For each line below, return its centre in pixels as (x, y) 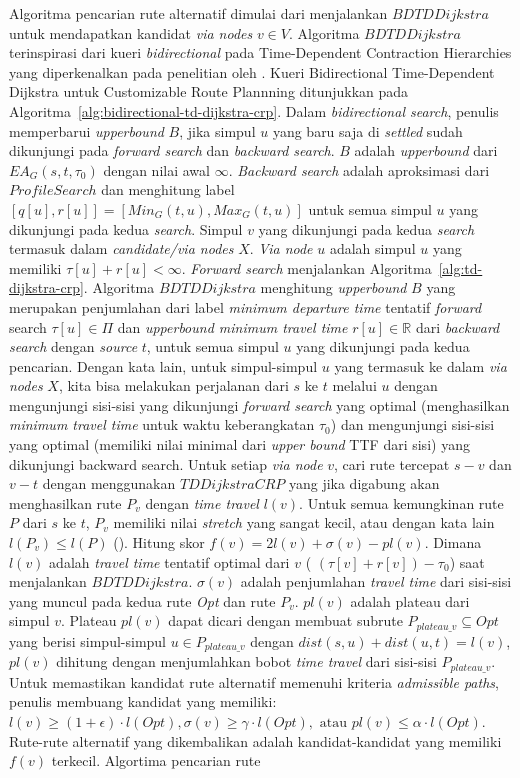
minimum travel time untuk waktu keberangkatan (162, 424)
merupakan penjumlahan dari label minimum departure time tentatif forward (245, 306)
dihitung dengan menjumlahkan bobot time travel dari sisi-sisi (246, 661)
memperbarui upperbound (86, 130)
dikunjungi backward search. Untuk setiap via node (166, 463)
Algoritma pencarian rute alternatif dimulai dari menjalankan (198, 13)
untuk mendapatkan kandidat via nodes (131, 32)
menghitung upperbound (333, 287)
